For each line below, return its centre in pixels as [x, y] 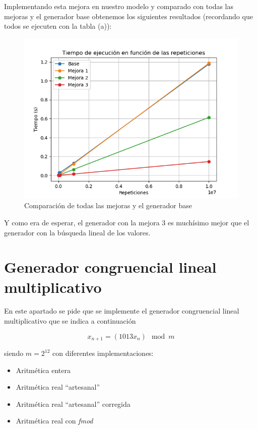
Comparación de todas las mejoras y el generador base [108, 205]
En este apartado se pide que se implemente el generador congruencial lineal [122, 311]
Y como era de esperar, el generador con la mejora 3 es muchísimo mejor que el [127, 222]
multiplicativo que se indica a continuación [70, 321]
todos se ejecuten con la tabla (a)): [58, 26]
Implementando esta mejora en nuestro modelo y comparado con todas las [119, 6]
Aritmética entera [43, 370]
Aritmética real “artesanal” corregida [73, 404]
